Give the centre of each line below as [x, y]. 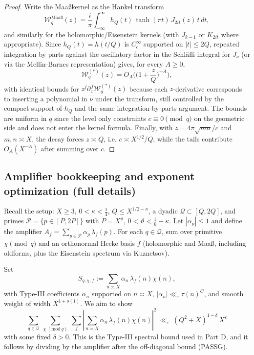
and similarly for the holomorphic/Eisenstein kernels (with [92, 34]
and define [227, 221]
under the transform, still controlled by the [159, 98]
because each [148, 88]
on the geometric [219, 118]
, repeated [224, 44]
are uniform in [25, 118]
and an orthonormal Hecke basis [86, 243]
